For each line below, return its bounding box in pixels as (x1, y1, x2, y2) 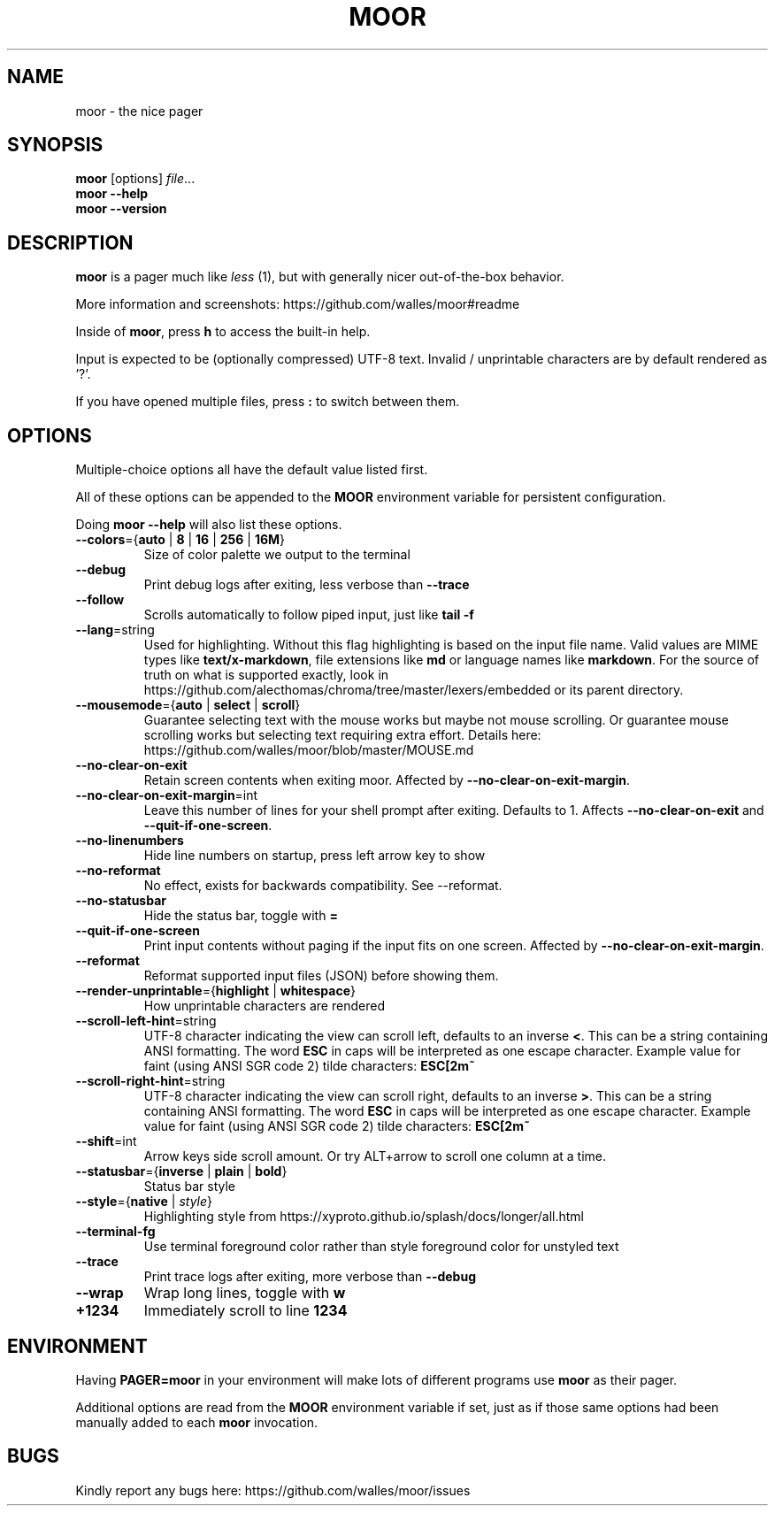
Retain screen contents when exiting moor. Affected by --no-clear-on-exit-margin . (143, 772, 631, 788)
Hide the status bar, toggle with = (143, 908, 338, 924)
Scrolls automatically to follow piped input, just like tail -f (143, 607, 474, 623)
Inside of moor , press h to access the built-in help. (75, 324, 371, 340)
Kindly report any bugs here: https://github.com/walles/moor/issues (75, 1482, 471, 1498)
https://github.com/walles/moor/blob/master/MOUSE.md (143, 742, 474, 758)
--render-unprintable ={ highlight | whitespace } (75, 983, 356, 999)
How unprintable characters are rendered (143, 998, 385, 1014)
